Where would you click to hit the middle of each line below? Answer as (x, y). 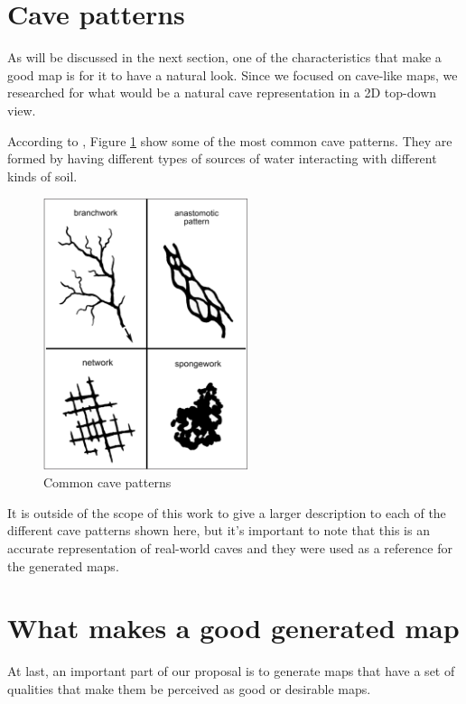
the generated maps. (63, 565)
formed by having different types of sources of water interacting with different (222, 158)
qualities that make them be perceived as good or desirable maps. (189, 688)
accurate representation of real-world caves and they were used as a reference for (230, 548)
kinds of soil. (42, 176)
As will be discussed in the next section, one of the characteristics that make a (224, 57)
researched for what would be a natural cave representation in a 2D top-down (222, 93)
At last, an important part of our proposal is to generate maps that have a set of (231, 671)
